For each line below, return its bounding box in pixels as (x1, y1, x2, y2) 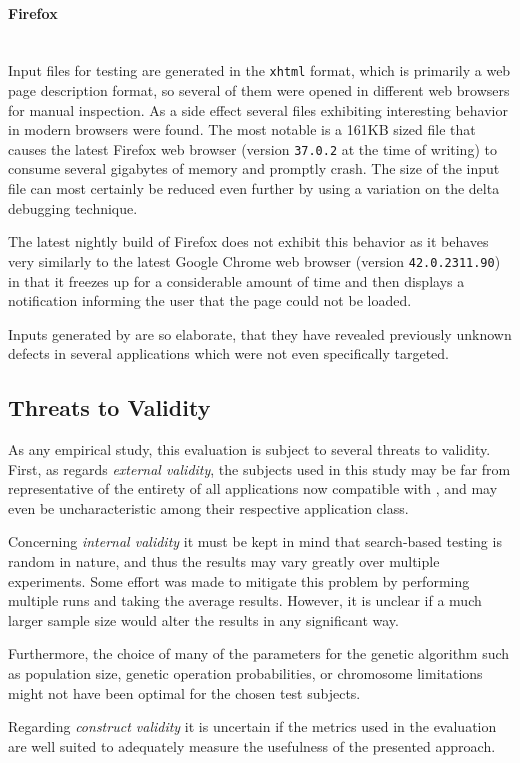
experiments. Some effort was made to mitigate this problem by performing (8, 570, 470, 591)
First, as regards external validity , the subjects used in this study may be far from (8, 458, 511, 479)
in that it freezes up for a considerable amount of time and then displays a (8, 270, 465, 291)
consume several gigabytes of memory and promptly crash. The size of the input (8, 158, 500, 179)
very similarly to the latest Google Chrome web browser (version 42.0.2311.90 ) (8, 250, 501, 271)
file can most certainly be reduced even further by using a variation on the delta (8, 178, 500, 199)
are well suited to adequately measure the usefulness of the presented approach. (8, 735, 496, 756)
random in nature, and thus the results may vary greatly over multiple (8, 551, 440, 572)
